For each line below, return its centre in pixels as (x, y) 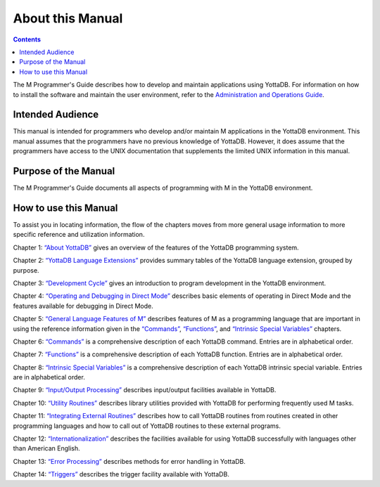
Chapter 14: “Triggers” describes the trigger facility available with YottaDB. (121, 474)
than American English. (46, 448)
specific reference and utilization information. (79, 235)
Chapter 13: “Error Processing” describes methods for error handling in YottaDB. (129, 461)
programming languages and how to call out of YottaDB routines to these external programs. (147, 426)
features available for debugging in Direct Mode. (83, 306)
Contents (27, 39)
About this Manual (68, 18)
